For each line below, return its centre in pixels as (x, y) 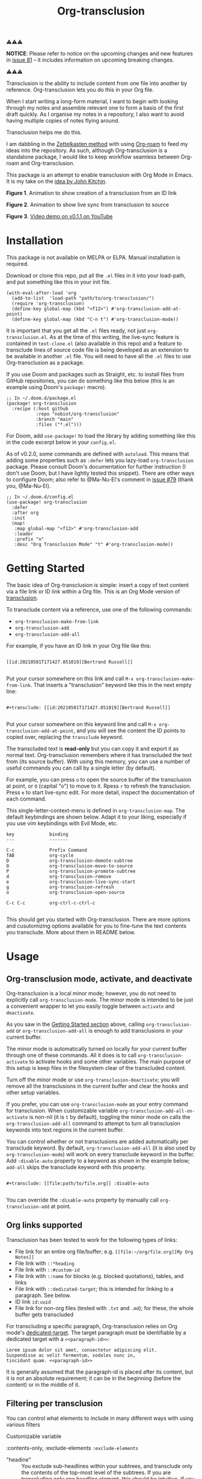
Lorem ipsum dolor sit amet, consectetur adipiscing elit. (82, 1350)
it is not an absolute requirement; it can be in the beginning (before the (94, 1378)
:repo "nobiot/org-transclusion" (78, 414)
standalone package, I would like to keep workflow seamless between (93, 157)
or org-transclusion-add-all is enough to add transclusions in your (99, 1031)
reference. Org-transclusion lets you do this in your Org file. (80, 90)
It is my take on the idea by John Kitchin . (57, 182)
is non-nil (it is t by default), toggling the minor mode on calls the (110, 1117)
